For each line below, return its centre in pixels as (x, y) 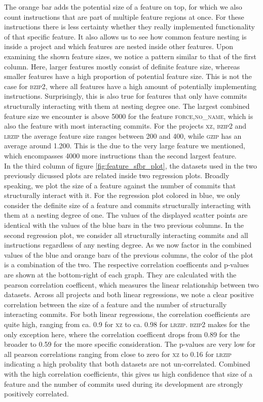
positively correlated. (36, 394)
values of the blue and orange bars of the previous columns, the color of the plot (129, 254)
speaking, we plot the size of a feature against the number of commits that (120, 185)
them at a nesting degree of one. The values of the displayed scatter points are (126, 215)
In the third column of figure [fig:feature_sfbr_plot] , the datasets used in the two (131, 165)
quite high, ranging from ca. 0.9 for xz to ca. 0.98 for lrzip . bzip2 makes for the (127, 324)
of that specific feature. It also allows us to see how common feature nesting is (125, 36)
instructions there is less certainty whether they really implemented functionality (129, 27)
